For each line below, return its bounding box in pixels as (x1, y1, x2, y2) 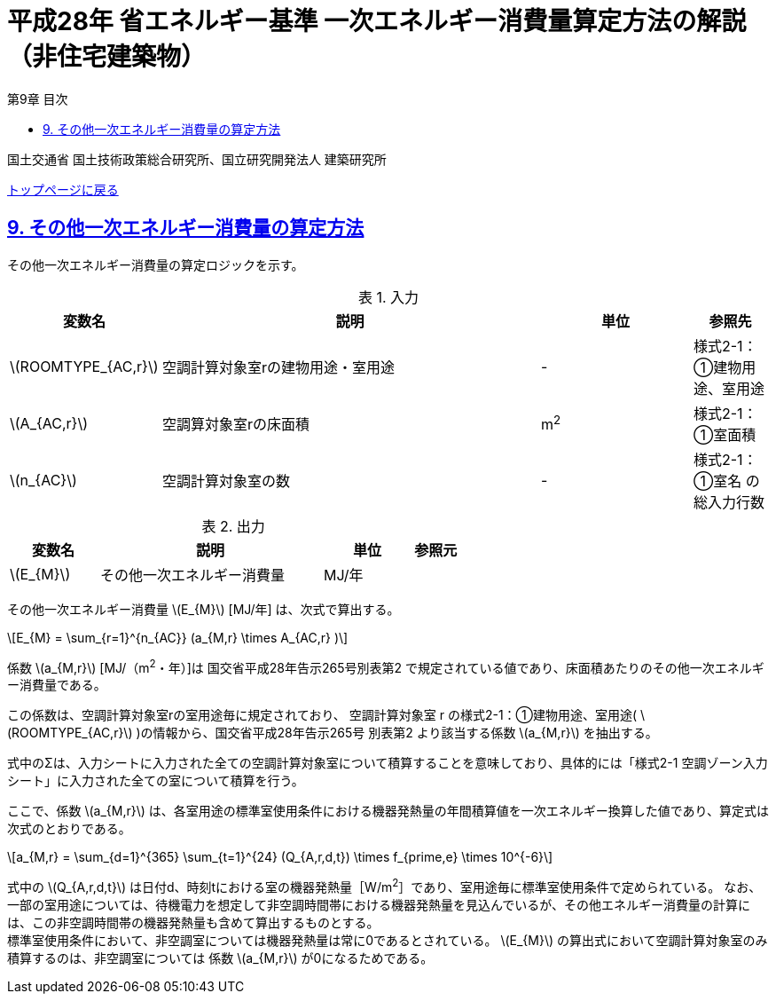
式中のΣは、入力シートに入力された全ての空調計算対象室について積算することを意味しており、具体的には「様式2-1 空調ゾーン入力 (7, 755, 768, 771)
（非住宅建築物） (7, 42, 207, 72)
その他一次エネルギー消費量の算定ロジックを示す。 (7, 256, 304, 272)
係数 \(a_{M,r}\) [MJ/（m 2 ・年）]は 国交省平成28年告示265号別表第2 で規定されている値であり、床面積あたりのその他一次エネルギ (7, 657, 764, 675)
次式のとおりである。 (7, 821, 131, 837)
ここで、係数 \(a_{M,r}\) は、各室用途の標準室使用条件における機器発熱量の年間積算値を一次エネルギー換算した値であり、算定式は (7, 803, 770, 819)
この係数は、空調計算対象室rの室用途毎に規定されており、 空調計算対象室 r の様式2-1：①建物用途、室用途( (7, 707, 638, 723)
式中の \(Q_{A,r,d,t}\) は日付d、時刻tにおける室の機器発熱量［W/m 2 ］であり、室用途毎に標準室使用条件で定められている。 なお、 (7, 877, 762, 895)
